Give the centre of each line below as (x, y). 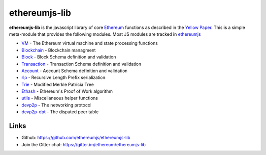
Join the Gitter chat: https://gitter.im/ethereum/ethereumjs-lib (84, 144)
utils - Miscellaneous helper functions (60, 98)
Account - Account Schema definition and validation (74, 71)
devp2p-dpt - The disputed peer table (60, 112)
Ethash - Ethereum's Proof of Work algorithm (67, 91)
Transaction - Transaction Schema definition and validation (81, 64)
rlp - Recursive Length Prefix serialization (64, 77)
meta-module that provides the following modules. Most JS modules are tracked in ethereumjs (105, 34)
